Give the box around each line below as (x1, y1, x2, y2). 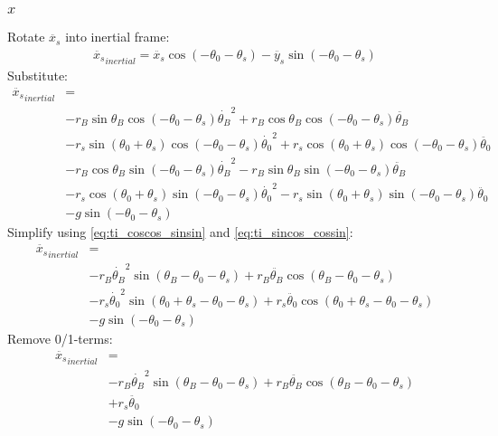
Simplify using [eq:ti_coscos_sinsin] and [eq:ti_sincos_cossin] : (7, 223, 353, 242)
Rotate (7, 27, 45, 46)
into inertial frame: (65, 27, 170, 46)
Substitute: (7, 66, 68, 85)
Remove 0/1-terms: (7, 328, 113, 347)
